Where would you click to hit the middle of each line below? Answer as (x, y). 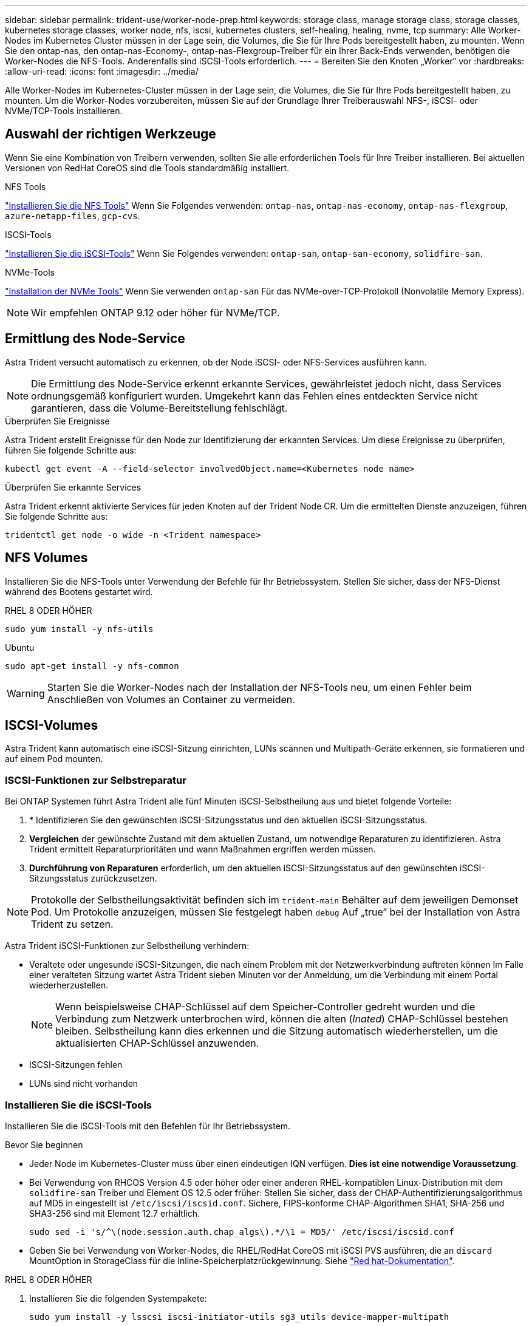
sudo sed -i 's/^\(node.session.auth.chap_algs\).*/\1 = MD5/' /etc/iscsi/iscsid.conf (242, 1232)
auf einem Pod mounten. (54, 759)
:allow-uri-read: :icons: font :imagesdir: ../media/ (102, 71)
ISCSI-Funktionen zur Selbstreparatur (96, 780)
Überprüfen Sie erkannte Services (73, 487)
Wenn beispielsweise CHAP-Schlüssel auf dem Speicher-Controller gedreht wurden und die (265, 1007)
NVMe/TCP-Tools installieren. (64, 111)
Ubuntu (20, 647)
